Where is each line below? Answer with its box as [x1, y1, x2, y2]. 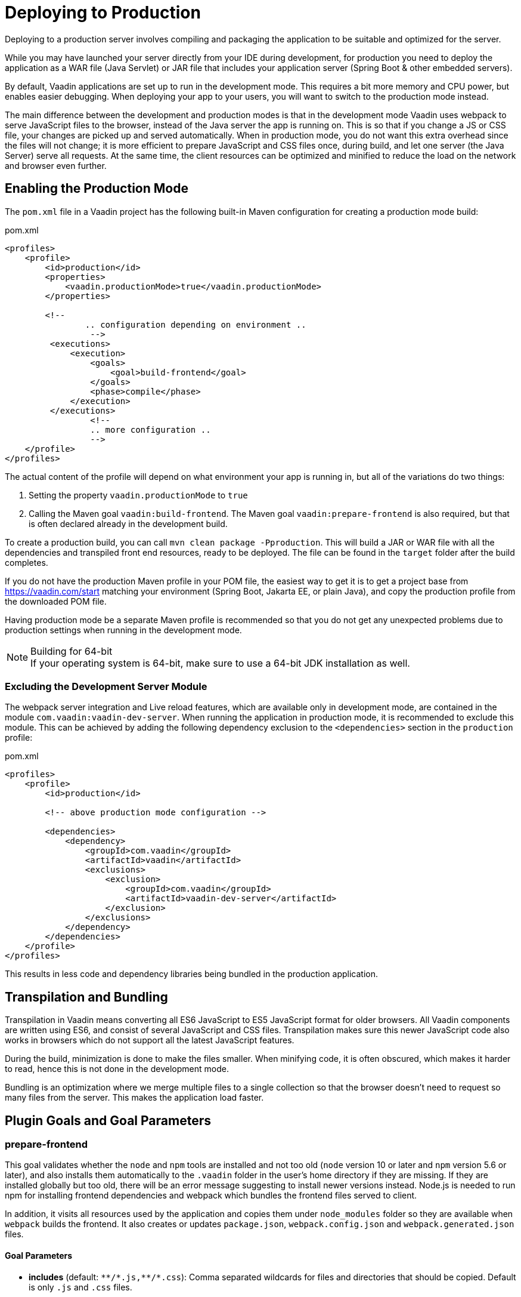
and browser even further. [5, 160, 107, 171]
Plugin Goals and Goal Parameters [5, 1113, 211, 1128]
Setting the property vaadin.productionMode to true [29, 489, 248, 500]
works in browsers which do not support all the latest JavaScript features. [5, 1035, 294, 1046]
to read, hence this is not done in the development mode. [5, 1064, 229, 1074]
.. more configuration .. [90, 424, 211, 435]
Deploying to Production [5, 2, 201, 23]
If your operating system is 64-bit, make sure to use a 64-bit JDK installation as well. [30, 657, 410, 669]
